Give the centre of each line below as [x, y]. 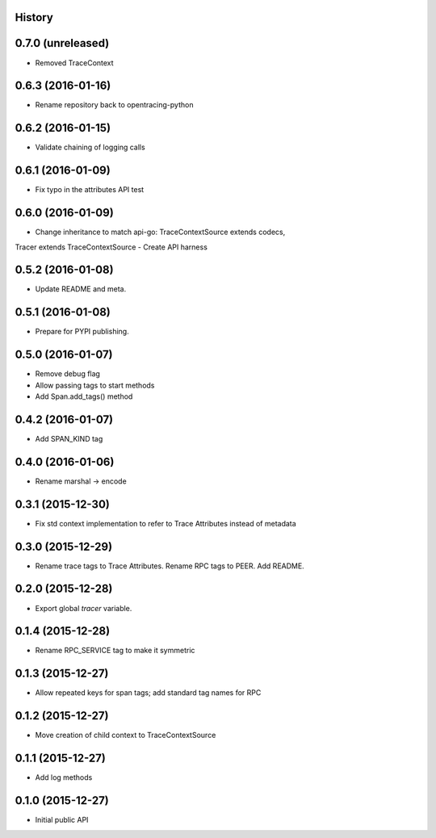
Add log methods [64, 777]
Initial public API [62, 820]
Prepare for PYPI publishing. [82, 332]
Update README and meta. [81, 289]
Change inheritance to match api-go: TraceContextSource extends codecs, [160, 232]
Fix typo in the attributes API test [90, 190]
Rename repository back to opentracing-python [114, 105]
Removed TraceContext [74, 63]
